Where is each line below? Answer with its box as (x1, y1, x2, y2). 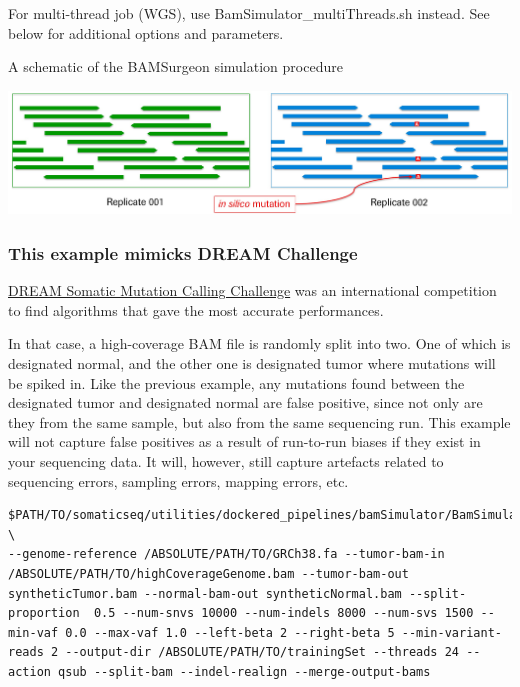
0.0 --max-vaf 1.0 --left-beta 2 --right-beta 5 (65, 625, 395, 640)
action (8, 664, 51, 679)
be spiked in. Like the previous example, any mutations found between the (8, 372, 465, 393)
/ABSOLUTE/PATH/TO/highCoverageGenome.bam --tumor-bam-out (8, 566, 409, 581)
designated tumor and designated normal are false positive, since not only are (8, 392, 483, 413)
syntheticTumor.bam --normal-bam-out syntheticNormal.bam (8, 586, 402, 601)
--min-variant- (401, 625, 502, 640)
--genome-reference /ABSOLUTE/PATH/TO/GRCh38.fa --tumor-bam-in (8, 547, 445, 562)
